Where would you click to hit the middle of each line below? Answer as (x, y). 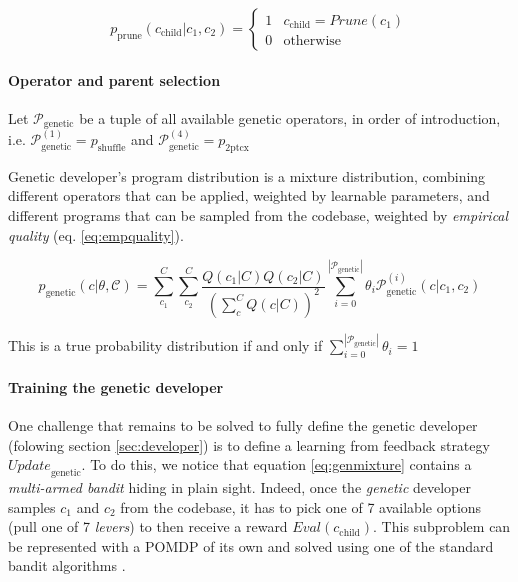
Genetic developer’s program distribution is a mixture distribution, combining (247, 175)
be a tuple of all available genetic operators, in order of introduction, (290, 117)
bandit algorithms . (67, 565)
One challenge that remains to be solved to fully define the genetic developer (243, 425)
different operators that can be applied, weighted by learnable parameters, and (249, 195)
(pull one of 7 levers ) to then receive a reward (148, 526)
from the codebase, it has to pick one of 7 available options (301, 506)
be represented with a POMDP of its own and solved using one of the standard (251, 545)
